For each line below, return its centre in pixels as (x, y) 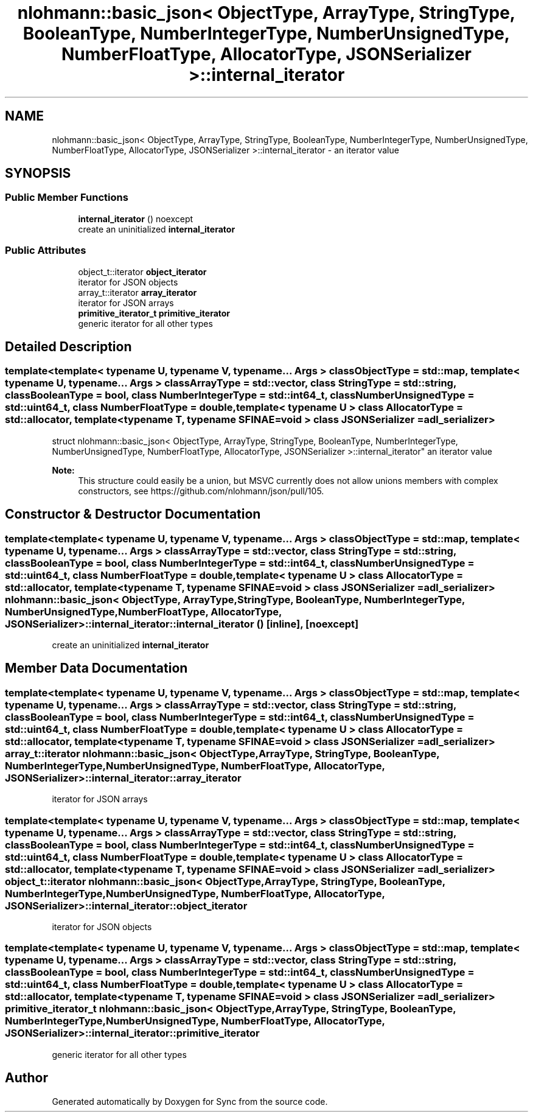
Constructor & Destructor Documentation (133, 514)
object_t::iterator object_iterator (142, 271)
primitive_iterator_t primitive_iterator (154, 313)
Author (26, 1078)
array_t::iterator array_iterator (138, 292)
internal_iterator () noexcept (136, 219)
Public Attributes (46, 250)
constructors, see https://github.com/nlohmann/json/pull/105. (201, 491)
